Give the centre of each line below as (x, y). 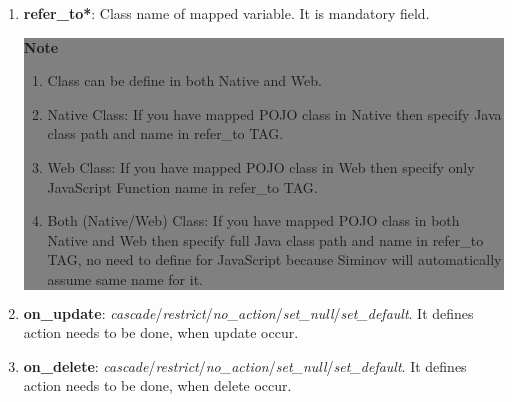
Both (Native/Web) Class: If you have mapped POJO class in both (253, 220)
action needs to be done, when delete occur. (157, 385)
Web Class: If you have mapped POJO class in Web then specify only (261, 166)
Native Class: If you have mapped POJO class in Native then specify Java (274, 113)
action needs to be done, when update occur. (161, 332)
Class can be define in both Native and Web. (184, 80)
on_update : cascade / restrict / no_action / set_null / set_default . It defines (248, 312)
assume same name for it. (125, 278)
